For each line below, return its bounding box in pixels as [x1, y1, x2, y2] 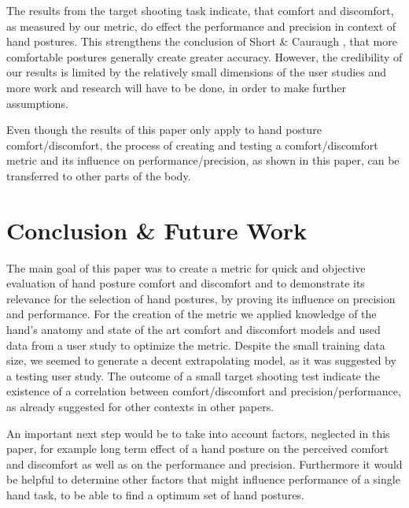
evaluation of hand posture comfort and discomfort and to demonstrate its [6, 275, 365, 291]
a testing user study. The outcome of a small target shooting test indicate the [6, 367, 380, 384]
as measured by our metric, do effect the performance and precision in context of [6, 17, 396, 34]
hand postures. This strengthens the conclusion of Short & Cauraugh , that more [6, 33, 397, 50]
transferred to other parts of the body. [6, 167, 191, 184]
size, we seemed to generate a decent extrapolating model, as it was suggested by [6, 352, 396, 369]
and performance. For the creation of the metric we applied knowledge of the [6, 306, 377, 322]
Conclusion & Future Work [6, 213, 308, 246]
